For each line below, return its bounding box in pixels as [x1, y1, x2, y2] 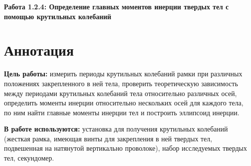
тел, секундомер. [4, 153, 54, 163]
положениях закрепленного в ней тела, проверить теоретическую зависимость [4, 78, 238, 88]
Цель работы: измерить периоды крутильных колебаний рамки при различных [4, 68, 243, 79]
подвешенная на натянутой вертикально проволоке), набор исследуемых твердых [4, 143, 247, 153]
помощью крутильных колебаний [4, 11, 111, 21]
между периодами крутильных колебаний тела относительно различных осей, [4, 88, 237, 98]
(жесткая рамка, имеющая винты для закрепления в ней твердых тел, [4, 133, 213, 143]
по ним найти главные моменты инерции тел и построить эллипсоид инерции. [4, 107, 240, 117]
